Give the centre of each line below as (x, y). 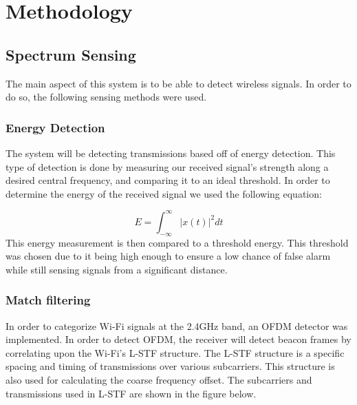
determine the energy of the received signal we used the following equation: (164, 193)
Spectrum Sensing (71, 54)
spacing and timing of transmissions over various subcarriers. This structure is (170, 366)
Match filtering (48, 300)
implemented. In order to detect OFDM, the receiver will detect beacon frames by (178, 339)
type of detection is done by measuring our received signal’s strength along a (167, 166)
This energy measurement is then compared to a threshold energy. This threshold (177, 242)
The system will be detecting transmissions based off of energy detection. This (171, 153)
